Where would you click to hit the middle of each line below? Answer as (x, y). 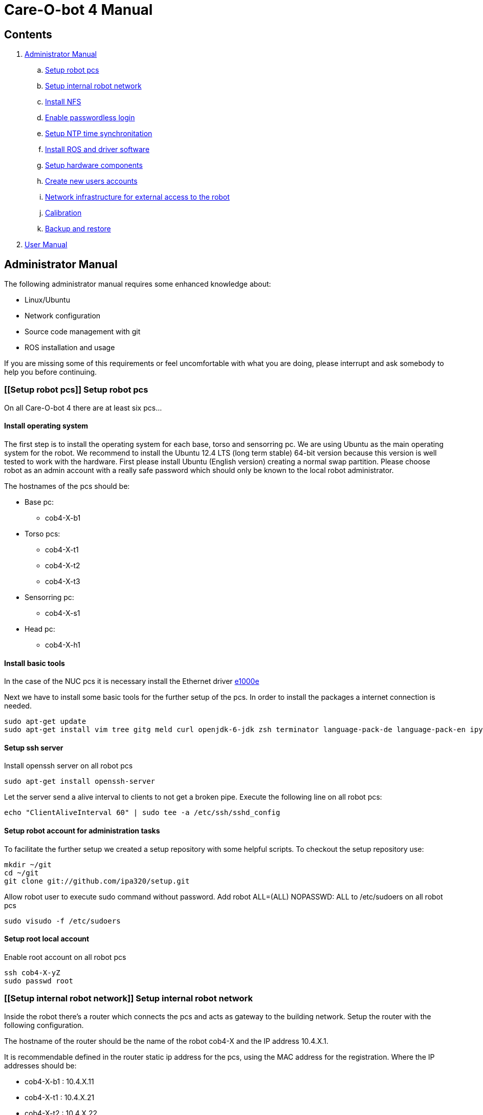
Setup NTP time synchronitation (99, 134)
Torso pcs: (42, 533)
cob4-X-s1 (63, 613)
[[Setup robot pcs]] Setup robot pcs (76, 390)
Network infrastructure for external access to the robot (137, 197)
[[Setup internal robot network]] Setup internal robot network (128, 999)
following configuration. (44, 1025)
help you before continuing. (51, 372)
